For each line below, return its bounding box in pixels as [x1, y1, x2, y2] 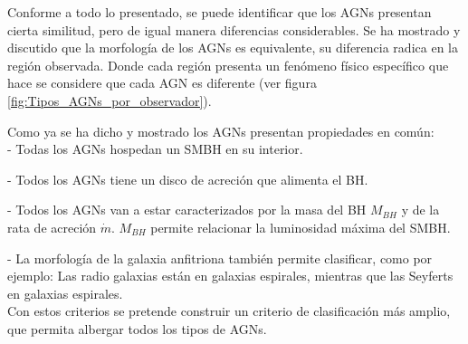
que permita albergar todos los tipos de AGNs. [7, 319, 267, 338]
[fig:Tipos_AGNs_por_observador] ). [7, 91, 212, 110]
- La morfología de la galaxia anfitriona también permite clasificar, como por [7, 248, 433, 267]
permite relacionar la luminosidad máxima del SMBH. [150, 217, 451, 236]
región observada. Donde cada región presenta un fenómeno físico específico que [7, 55, 449, 74]
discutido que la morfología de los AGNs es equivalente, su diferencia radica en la [7, 38, 458, 57]
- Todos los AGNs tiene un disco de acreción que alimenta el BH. [7, 169, 368, 188]
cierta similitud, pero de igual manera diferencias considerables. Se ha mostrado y [7, 20, 461, 39]
